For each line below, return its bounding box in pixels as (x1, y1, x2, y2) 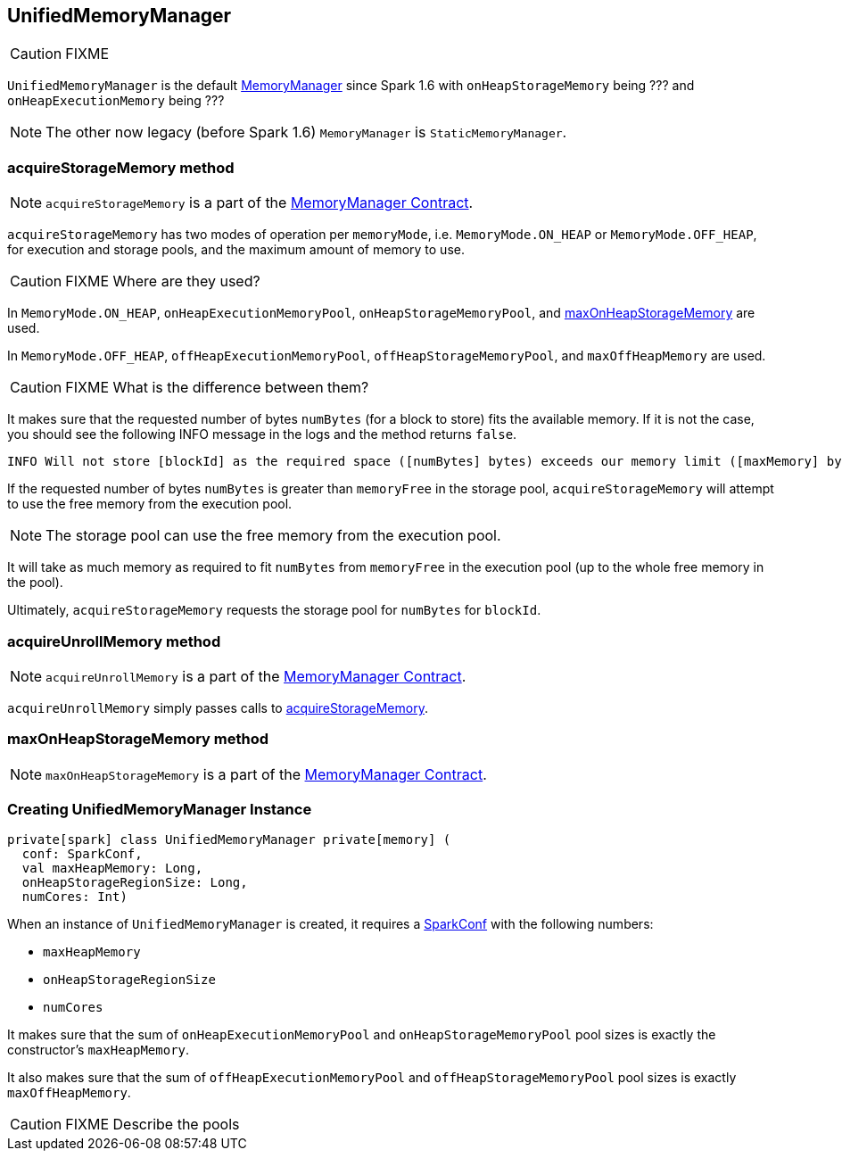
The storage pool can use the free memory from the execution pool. (45, 526, 501, 545)
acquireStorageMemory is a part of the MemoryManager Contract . (45, 194, 474, 212)
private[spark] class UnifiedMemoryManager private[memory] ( (7, 832, 451, 848)
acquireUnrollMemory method (7, 632, 221, 650)
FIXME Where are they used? (65, 272, 260, 291)
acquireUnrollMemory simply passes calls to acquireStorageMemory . (7, 699, 428, 715)
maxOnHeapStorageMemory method (7, 730, 269, 749)
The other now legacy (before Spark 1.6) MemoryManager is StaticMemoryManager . (45, 123, 567, 142)
